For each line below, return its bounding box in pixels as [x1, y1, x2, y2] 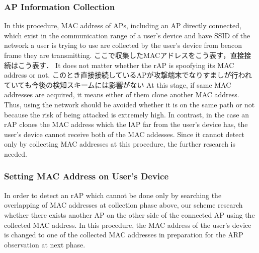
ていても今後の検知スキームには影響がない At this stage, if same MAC [4, 79, 231, 90]
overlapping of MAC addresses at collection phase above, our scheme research [4, 200, 243, 210]
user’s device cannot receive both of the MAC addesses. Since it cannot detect [4, 129, 244, 139]
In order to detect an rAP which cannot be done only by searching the [4, 189, 222, 200]
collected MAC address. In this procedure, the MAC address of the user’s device [4, 219, 251, 230]
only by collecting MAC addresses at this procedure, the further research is [4, 139, 235, 149]
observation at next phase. [4, 239, 85, 249]
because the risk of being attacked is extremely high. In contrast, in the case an [4, 109, 249, 119]
